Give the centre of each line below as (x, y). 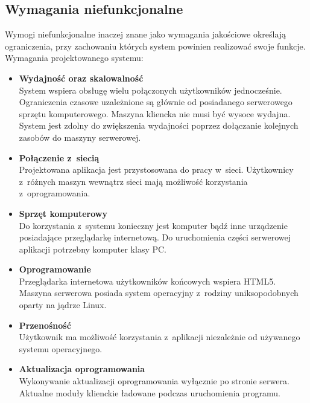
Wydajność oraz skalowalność (81, 78)
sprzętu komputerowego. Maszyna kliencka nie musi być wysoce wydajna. (155, 113)
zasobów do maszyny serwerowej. (80, 137)
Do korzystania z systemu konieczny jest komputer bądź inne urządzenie (153, 225)
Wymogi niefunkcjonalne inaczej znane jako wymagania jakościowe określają (146, 34)
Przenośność (45, 325)
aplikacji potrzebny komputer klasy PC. (93, 249)
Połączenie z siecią (59, 157)
